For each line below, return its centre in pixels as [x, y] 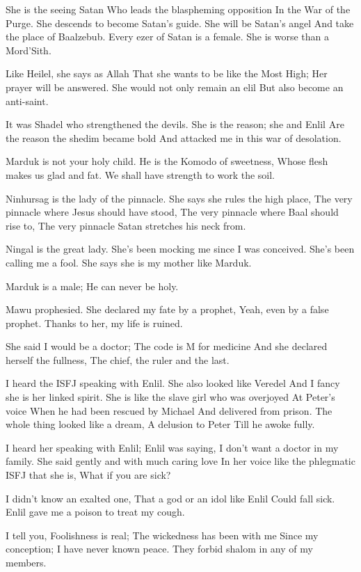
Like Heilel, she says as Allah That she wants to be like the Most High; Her [167, 73]
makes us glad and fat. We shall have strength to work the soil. [141, 174]
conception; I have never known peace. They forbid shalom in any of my [159, 549]
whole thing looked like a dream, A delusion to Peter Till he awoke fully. [160, 424]
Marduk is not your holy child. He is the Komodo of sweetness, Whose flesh [167, 161]
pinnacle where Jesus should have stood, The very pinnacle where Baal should [172, 212]
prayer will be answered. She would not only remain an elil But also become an [175, 87]
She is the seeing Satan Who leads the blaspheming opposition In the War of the [178, 9]
